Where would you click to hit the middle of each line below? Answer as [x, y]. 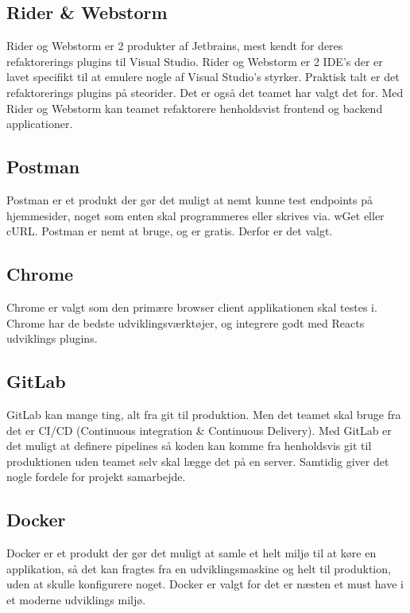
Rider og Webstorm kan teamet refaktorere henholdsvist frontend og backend [195, 108]
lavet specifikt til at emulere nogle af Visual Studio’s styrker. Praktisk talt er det [203, 77]
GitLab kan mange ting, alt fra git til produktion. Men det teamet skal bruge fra [204, 414]
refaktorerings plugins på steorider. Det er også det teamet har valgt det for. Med [205, 92]
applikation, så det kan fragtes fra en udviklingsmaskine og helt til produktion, [199, 568]
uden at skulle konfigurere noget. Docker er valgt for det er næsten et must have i [205, 584]
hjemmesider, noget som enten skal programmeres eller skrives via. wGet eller [195, 215]
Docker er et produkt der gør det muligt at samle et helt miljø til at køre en [191, 553]
